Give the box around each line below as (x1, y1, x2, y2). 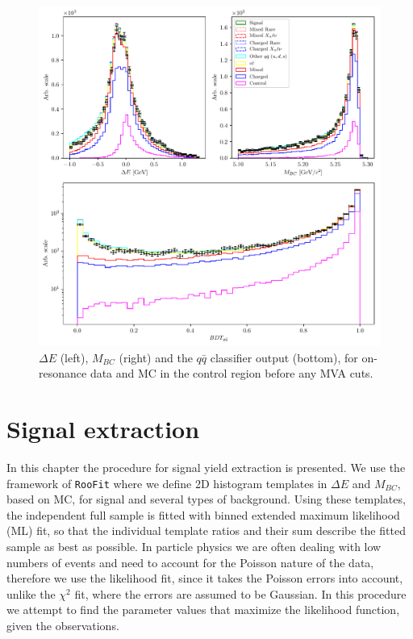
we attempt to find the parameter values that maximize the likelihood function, (6, 601, 400, 618)
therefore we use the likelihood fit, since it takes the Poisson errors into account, (6, 570, 403, 587)
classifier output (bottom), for (210, 349, 358, 365)
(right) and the (119, 349, 193, 365)
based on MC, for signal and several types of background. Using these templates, (6, 491, 406, 507)
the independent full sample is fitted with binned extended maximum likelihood (6, 506, 400, 523)
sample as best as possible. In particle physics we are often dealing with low (6, 538, 382, 555)
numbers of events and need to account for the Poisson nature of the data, (6, 553, 374, 570)
